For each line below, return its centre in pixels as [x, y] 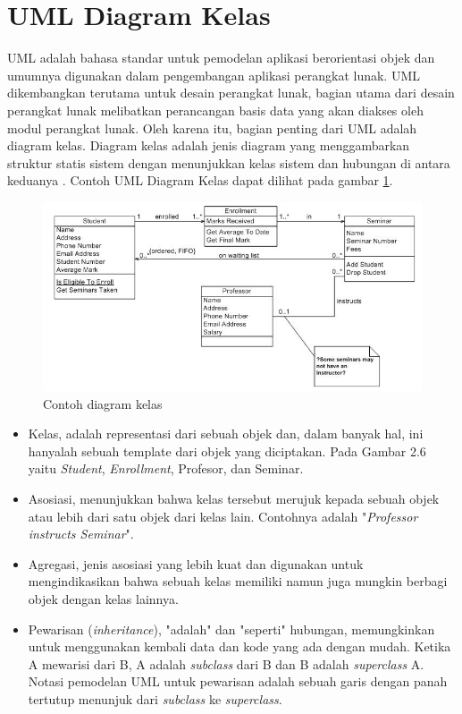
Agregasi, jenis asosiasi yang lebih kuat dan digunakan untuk [196, 563]
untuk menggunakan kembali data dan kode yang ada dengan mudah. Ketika [239, 646]
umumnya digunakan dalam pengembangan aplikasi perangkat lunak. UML [214, 75]
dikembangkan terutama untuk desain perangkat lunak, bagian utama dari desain [231, 93]
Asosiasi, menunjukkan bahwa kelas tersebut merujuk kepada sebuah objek [234, 498]
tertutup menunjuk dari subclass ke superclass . [155, 698]
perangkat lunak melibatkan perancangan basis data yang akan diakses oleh [215, 110]
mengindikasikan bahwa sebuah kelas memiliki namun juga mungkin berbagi [238, 581]
